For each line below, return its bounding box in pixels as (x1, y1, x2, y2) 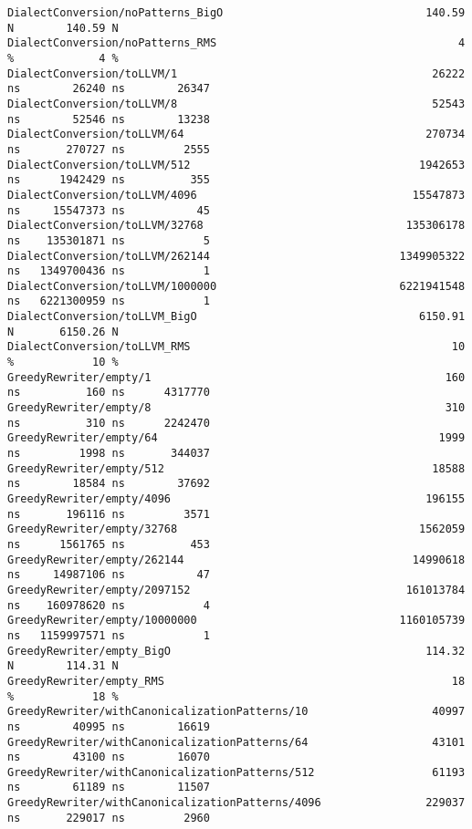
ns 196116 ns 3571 (7, 507, 210, 521)
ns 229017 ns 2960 (7, 811, 210, 824)
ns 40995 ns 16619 (7, 720, 210, 733)
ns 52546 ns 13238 (7, 112, 210, 126)
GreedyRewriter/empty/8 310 (7, 401, 466, 415)
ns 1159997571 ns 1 (7, 628, 210, 642)
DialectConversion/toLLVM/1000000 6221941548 (7, 279, 466, 293)
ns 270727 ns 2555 (7, 142, 210, 156)
